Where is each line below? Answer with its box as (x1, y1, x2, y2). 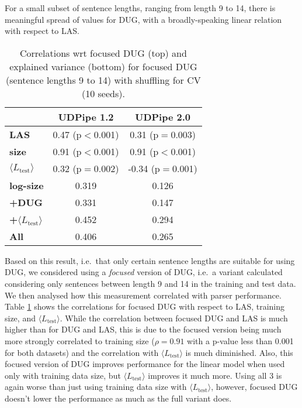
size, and (5, 311, 36, 324)
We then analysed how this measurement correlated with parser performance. (5, 289, 282, 301)
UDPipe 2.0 (135, 109, 191, 124)
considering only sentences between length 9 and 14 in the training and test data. (5, 277, 296, 289)
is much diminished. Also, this (185, 346, 293, 358)
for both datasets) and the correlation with (5, 346, 159, 358)
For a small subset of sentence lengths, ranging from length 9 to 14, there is (5, 2, 276, 13)
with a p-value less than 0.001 (187, 334, 294, 347)
